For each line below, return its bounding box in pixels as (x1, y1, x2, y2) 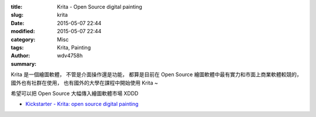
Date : (11, 19, 25, 26)
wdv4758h (57, 52, 83, 59)
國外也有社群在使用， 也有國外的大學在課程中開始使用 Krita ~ (11, 79, 158, 86)
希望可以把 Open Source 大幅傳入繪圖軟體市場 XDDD (11, 90, 139, 97)
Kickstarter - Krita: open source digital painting (25, 101, 139, 108)
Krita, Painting (57, 44, 91, 51)
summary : (11, 60, 37, 67)
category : (11, 36, 36, 43)
